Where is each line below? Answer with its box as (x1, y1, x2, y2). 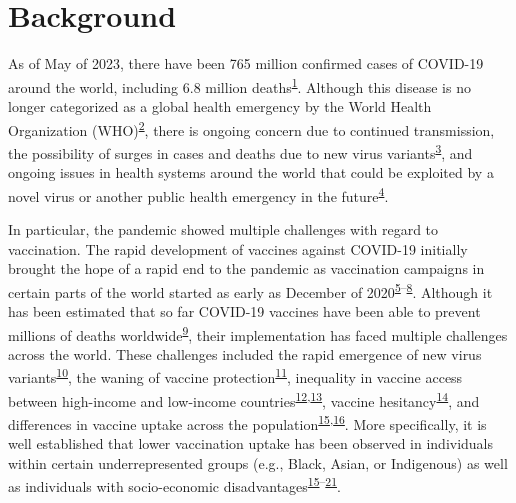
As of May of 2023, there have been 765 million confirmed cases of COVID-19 (8, 53, 484, 74)
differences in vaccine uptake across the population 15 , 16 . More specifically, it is (8, 410, 487, 434)
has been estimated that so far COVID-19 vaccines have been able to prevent (8, 300, 481, 321)
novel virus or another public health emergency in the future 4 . (8, 182, 389, 206)
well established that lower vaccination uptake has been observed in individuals (8, 433, 494, 454)
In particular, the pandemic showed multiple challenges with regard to (8, 218, 439, 239)
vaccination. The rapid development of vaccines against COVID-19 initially (8, 238, 468, 259)
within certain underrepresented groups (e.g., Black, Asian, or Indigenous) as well (8, 452, 508, 473)
